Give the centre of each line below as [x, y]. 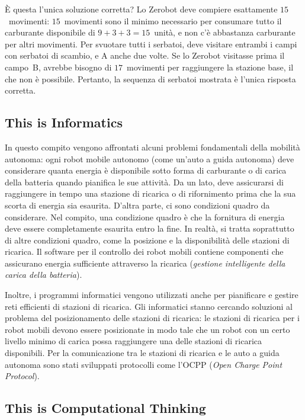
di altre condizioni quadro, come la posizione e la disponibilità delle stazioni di [147, 240]
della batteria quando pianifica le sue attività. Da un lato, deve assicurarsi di [144, 182]
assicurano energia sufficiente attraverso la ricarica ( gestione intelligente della [145, 263]
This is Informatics [64, 122]
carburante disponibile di [50, 32]
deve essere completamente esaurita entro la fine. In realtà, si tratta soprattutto [150, 228]
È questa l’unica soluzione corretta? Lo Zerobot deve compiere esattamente [141, 9]
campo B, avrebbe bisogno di [58, 67]
